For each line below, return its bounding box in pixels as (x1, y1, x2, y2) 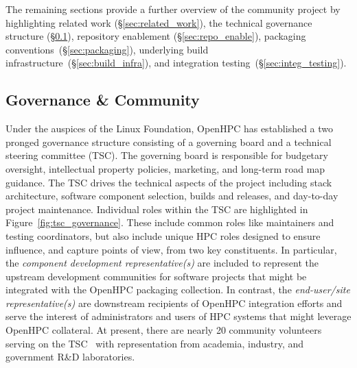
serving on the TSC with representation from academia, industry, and (5, 336, 304, 350)
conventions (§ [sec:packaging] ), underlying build (5, 42, 209, 56)
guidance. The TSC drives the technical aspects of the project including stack (5, 175, 332, 189)
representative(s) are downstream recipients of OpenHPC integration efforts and (5, 295, 343, 310)
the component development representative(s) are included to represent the (5, 256, 319, 270)
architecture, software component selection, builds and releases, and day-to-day (5, 188, 338, 203)
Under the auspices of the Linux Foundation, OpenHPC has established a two (5, 121, 334, 136)
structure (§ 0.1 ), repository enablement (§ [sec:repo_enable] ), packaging (5, 29, 306, 43)
